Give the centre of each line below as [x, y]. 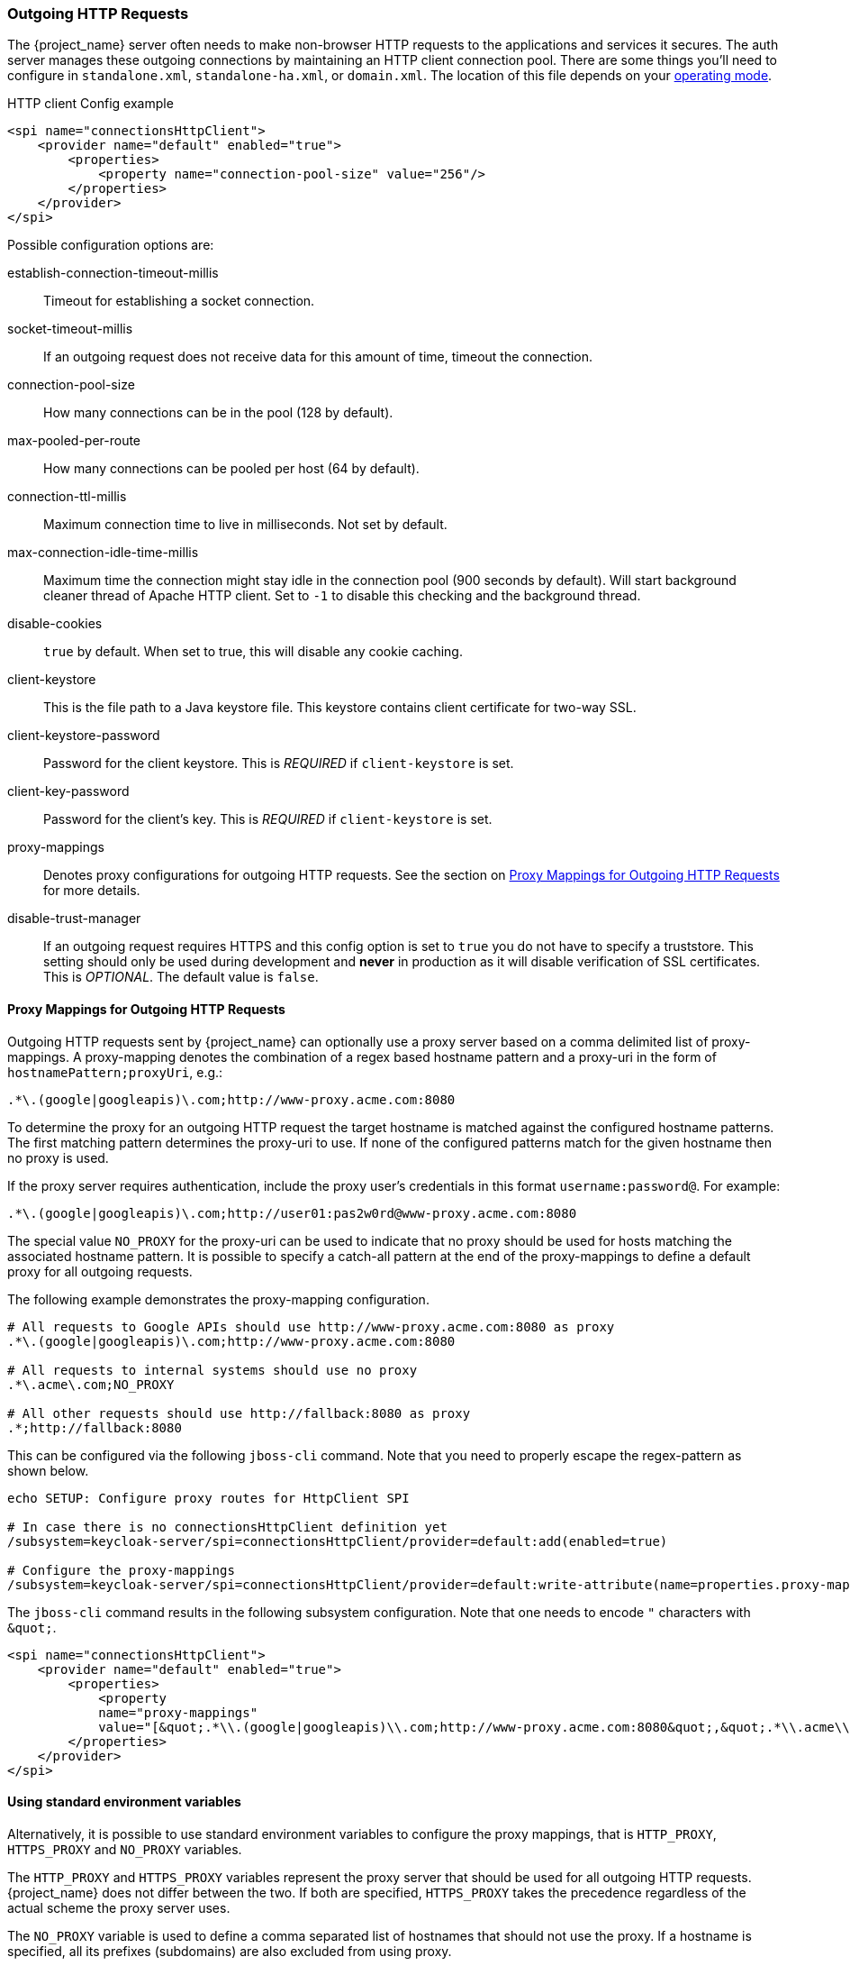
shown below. [48, 1470]
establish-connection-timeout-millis [113, 273]
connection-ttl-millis [67, 497]
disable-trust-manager [74, 919]
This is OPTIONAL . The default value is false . [181, 977]
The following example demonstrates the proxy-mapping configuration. [218, 1299]
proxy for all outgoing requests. [100, 1271]
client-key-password [68, 791]
